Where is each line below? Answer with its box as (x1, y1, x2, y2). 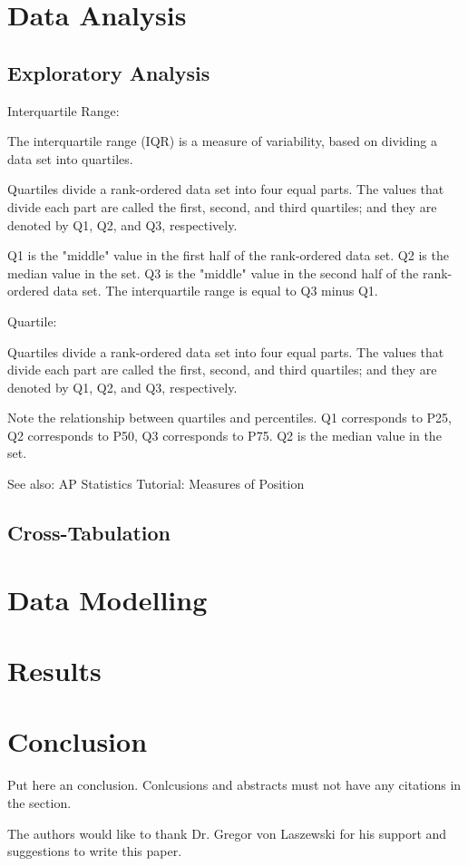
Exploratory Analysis (7, 58, 210, 86)
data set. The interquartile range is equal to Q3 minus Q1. (53, 281, 378, 300)
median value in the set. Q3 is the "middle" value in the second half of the (7, 263, 419, 282)
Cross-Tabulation (7, 519, 171, 547)
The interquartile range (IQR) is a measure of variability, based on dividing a (7, 131, 437, 151)
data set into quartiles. (7, 149, 133, 168)
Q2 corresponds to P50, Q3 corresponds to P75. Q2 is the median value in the (7, 425, 442, 444)
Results (7, 652, 102, 689)
